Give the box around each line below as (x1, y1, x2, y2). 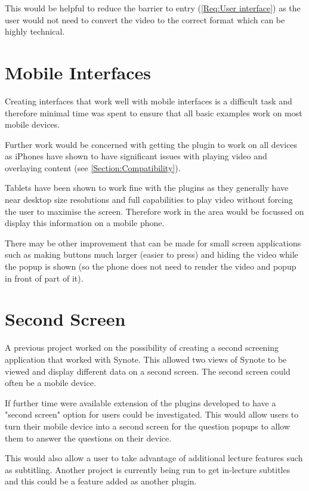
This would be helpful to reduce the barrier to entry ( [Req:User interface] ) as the (5, 2, 301, 14)
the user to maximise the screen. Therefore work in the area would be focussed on (5, 205, 304, 217)
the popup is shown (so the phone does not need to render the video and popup (5, 260, 296, 273)
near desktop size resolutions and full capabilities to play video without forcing (5, 193, 293, 206)
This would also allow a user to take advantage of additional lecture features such (5, 452, 303, 464)
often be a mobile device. (5, 376, 96, 389)
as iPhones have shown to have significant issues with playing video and (5, 150, 267, 162)
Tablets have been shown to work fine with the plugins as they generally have (5, 181, 289, 194)
